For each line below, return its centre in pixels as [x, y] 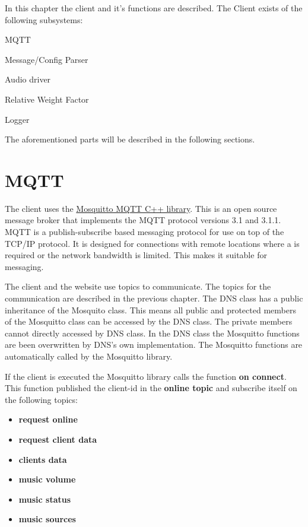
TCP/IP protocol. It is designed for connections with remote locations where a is [152, 243]
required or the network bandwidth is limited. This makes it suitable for [136, 255]
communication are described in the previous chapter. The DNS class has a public [154, 298]
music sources [47, 519]
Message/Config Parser [47, 59]
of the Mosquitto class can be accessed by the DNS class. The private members [149, 321]
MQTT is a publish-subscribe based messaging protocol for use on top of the [145, 232]
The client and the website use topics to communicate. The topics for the [138, 286]
